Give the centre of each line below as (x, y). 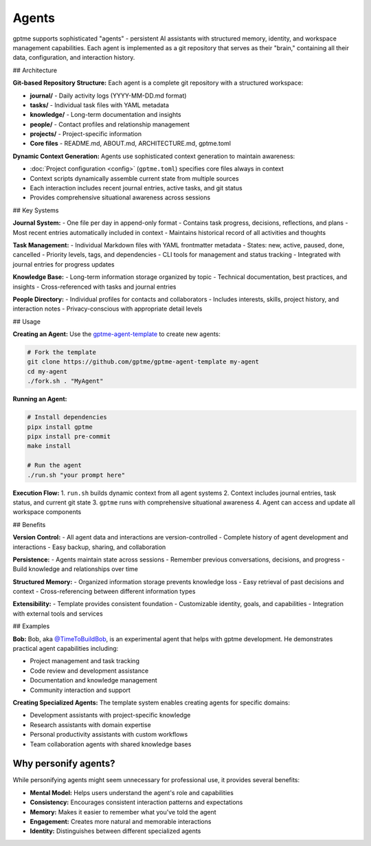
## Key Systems (36, 210)
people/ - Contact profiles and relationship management (110, 124)
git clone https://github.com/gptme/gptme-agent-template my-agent (143, 362)
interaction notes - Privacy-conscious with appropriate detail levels (108, 309)
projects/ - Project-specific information (86, 134)
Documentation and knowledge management (93, 680)
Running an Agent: (40, 399)
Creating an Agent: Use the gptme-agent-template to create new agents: (117, 334)
